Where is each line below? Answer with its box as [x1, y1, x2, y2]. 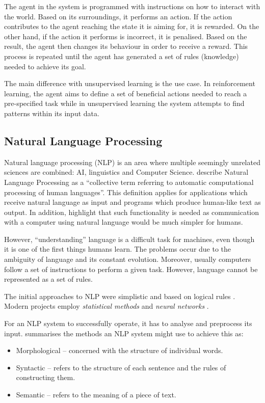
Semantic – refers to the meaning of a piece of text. [16, 389, 176, 400]
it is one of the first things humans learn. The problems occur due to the [4, 244, 231, 254]
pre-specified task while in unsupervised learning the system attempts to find [4, 98, 245, 109]
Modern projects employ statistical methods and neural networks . [4, 301, 209, 311]
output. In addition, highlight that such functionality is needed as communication [4, 206, 259, 217]
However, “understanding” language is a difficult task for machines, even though [4, 233, 255, 244]
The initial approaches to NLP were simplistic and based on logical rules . [4, 290, 235, 301]
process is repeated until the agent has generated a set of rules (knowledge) [4, 50, 239, 61]
